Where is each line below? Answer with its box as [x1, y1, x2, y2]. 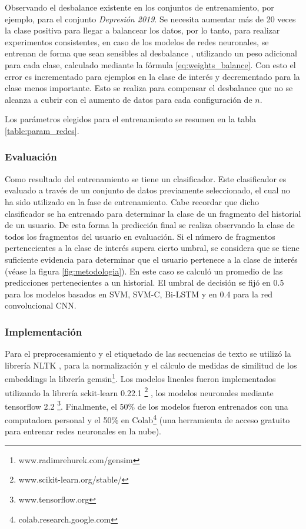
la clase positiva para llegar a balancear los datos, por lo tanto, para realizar [5, 24, 280, 36]
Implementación [5, 324, 82, 339]
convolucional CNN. [5, 299, 76, 312]
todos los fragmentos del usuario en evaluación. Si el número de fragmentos [5, 230, 275, 242]
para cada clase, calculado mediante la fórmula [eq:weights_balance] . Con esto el [5, 58, 296, 71]
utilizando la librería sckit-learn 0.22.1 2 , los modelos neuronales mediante [5, 384, 274, 399]
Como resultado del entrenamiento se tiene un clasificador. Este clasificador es [5, 172, 287, 185]
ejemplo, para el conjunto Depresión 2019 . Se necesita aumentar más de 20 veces [5, 12, 296, 25]
